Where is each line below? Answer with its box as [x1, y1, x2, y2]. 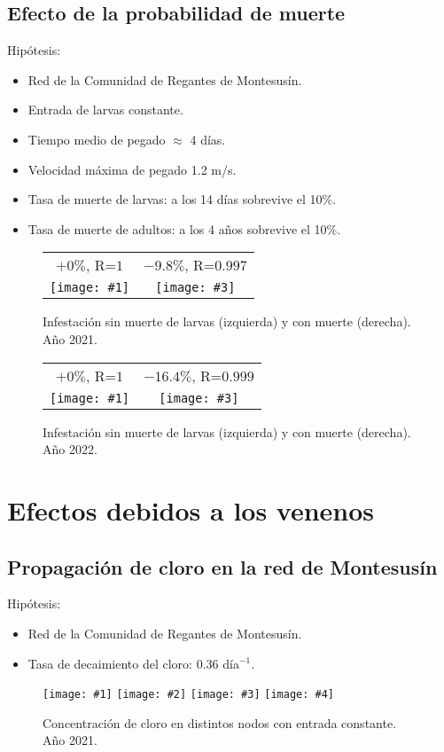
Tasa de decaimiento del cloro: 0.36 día [27, 654, 239, 672]
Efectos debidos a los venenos [7, 491, 375, 528]
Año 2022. [43, 440, 97, 458]
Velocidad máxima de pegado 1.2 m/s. [27, 160, 237, 178]
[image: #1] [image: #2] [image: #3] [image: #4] [43, 688, 335, 701]
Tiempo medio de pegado [27, 129, 166, 148]
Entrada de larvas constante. [27, 100, 183, 119]
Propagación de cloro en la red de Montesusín [7, 552, 438, 580]
